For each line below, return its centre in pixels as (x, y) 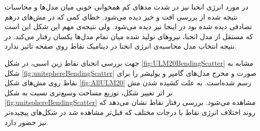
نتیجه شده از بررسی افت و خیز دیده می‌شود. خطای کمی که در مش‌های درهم (121, 16)
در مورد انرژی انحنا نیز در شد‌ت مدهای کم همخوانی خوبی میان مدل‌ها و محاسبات (126, 7)
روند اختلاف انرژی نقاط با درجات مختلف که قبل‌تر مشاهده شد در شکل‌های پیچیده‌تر (130, 112)
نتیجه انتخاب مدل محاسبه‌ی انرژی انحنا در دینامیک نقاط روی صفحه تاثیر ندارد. (121, 46)
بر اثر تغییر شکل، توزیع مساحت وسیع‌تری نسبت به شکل (89, 92)
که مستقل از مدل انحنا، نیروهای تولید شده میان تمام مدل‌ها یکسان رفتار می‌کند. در (129, 36)
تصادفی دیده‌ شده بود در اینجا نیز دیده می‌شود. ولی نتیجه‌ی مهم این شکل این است (128, 26)
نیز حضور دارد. (26, 122)
